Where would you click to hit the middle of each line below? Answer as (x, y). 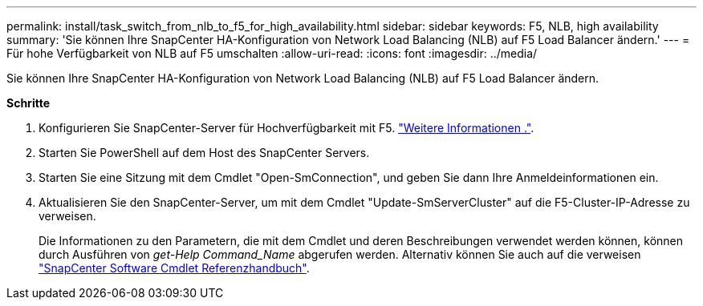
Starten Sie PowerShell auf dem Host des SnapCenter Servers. (204, 153)
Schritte (28, 103)
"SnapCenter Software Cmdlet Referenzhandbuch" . (174, 268)
